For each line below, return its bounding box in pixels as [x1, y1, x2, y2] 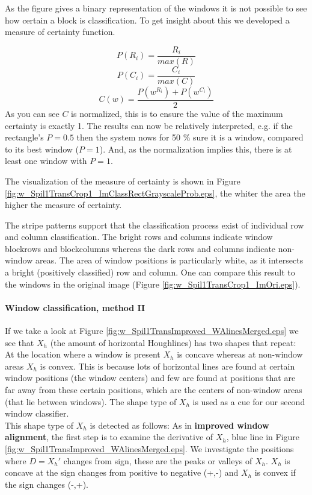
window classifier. [5, 407, 69, 420]
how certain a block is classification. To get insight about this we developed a [5, 13, 290, 26]
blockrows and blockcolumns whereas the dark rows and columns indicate [5, 242, 276, 254]
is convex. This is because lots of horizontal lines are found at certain [40, 359, 295, 372]
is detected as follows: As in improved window [90, 418, 269, 431]
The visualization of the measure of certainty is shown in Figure [5, 174, 240, 187]
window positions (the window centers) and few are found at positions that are [5, 371, 296, 384]
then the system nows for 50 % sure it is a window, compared [76, 131, 304, 143]
